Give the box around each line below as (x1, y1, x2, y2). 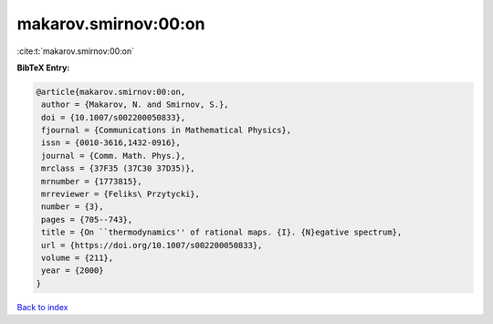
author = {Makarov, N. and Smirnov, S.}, (41, 99, 229, 110)
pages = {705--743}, (41, 214, 133, 225)
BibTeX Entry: (16, 62, 70, 73)
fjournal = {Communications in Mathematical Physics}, (41, 125, 292, 136)
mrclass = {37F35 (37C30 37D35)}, (41, 163, 195, 173)
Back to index (16, 301, 68, 312)
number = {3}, (41, 202, 104, 212)
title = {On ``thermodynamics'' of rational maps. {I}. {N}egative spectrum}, (41, 227, 403, 237)
